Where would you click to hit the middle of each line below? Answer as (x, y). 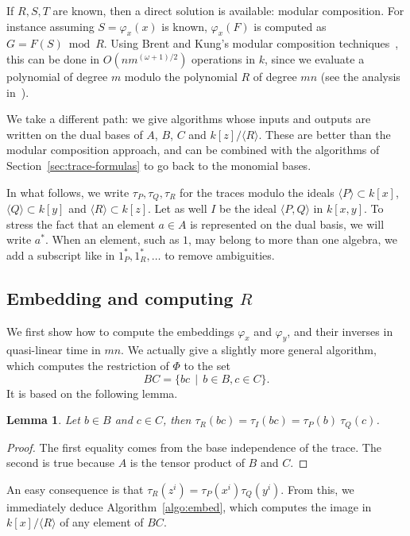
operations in (223, 58)
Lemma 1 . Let (43, 420)
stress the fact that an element (81, 224)
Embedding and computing (120, 297)
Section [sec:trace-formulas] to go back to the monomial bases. (159, 165)
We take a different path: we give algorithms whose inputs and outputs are (189, 119)
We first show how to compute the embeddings (120, 331)
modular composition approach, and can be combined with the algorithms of (193, 150)
